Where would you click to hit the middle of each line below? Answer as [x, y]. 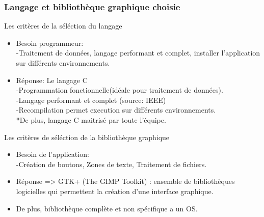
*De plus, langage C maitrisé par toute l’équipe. [91, 119]
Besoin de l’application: [52, 154]
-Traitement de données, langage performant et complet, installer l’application [138, 53]
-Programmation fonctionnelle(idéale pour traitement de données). [120, 90]
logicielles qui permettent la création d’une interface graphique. [115, 191]
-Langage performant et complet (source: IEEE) [91, 100]
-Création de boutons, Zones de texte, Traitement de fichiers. [111, 164]
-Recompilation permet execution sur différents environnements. [116, 110]
